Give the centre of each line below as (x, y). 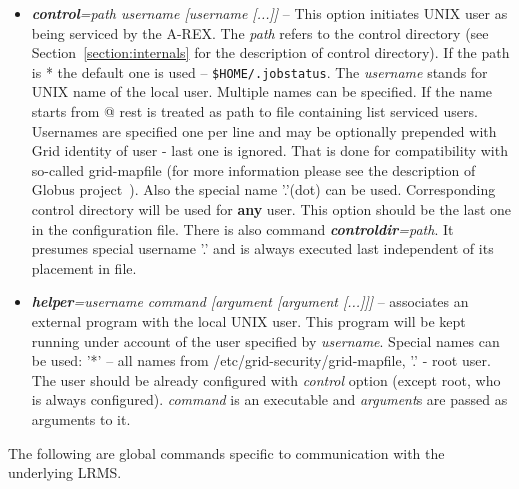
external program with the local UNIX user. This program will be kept (248, 320)
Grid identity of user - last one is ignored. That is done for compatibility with (269, 150)
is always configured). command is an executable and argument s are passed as (269, 399)
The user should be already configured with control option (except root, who (266, 379)
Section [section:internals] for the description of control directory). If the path (270, 52)
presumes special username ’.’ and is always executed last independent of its (262, 248)
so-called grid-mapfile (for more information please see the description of (253, 169)
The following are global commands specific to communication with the (226, 452)
